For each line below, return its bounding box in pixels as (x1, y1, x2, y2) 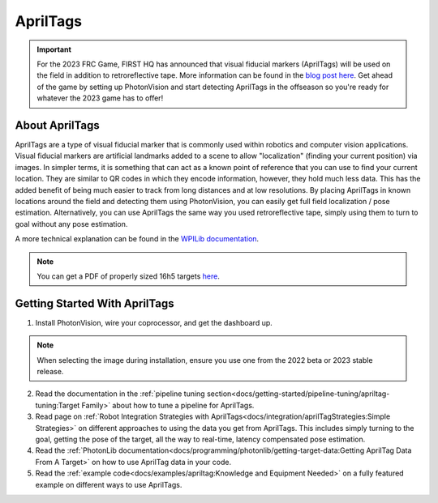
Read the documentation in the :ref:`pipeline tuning (35, 389, 206, 399)
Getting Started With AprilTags (15, 296, 174, 310)
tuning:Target (35, 400, 80, 410)
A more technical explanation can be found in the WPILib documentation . (15, 234, 260, 244)
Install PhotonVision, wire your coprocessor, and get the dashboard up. (35, 318, 273, 327)
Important (36, 45, 72, 54)
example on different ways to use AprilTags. (35, 480, 182, 489)
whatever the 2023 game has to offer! (36, 93, 164, 103)
